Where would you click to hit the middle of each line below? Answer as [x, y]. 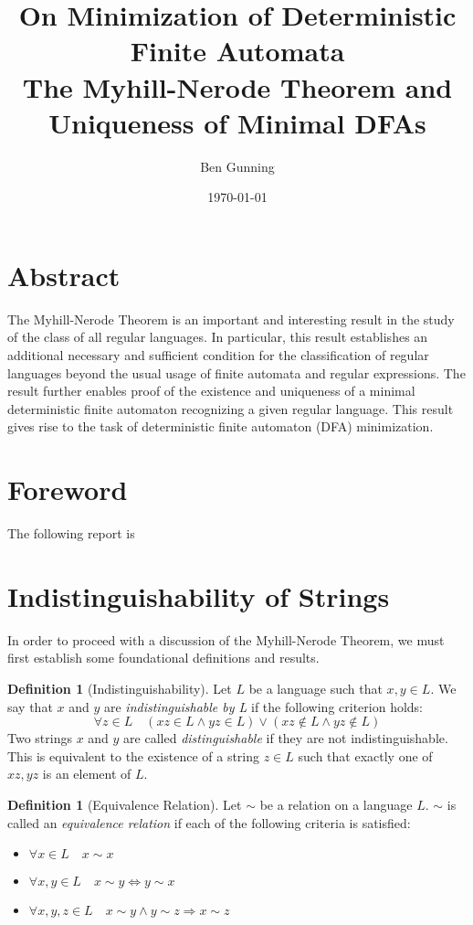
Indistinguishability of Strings [199, 595]
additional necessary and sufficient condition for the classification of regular [218, 355]
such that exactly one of [365, 755]
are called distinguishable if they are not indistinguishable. [286, 738]
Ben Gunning [237, 166]
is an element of [87, 774]
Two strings [40, 738]
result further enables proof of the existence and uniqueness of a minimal [211, 391]
